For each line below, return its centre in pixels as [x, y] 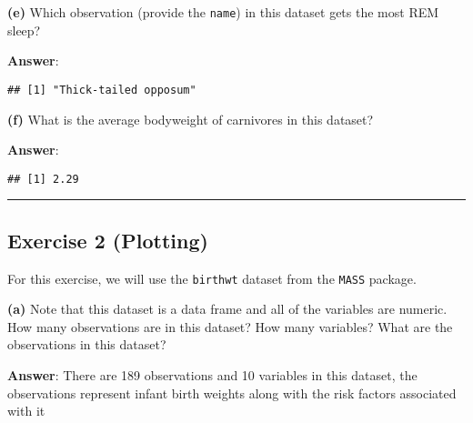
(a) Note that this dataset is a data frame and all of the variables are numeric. [227, 309]
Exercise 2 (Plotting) [108, 240]
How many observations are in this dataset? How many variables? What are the [230, 326]
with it [26, 411]
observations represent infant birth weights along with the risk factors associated [232, 393]
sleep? [24, 30]
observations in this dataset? [87, 344]
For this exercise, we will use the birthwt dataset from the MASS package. [212, 278]
